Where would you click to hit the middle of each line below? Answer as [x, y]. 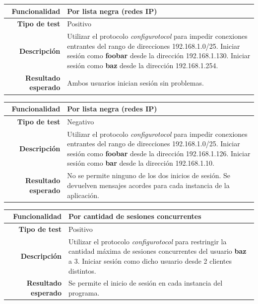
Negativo [81, 121]
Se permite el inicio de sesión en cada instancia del [145, 283]
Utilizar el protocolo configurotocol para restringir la [147, 241]
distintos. [82, 270]
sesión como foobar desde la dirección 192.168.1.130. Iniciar [159, 55]
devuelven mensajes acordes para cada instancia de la [148, 185]
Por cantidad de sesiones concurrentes [135, 216]
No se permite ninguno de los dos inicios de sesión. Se [149, 175]
